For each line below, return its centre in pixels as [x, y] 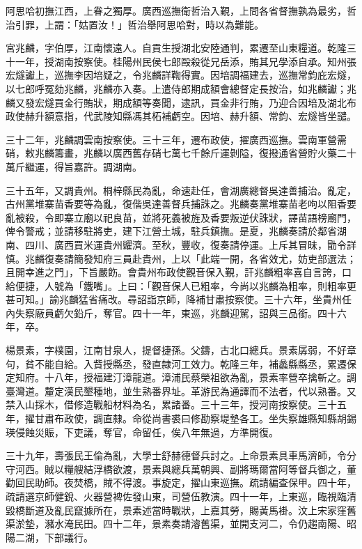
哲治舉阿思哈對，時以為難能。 [195, 24]
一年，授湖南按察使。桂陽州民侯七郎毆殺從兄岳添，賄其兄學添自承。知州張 [186, 61]
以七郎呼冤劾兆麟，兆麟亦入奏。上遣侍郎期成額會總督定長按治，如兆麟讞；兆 [181, 88]
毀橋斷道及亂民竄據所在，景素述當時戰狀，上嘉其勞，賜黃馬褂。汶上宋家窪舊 [181, 510]
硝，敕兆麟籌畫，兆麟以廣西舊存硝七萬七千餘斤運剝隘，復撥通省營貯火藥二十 [181, 153]
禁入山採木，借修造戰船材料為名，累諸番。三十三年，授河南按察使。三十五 [176, 404]
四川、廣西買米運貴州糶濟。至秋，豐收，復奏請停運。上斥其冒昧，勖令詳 [190, 244]
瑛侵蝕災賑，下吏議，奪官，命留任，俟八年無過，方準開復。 [142, 432]
